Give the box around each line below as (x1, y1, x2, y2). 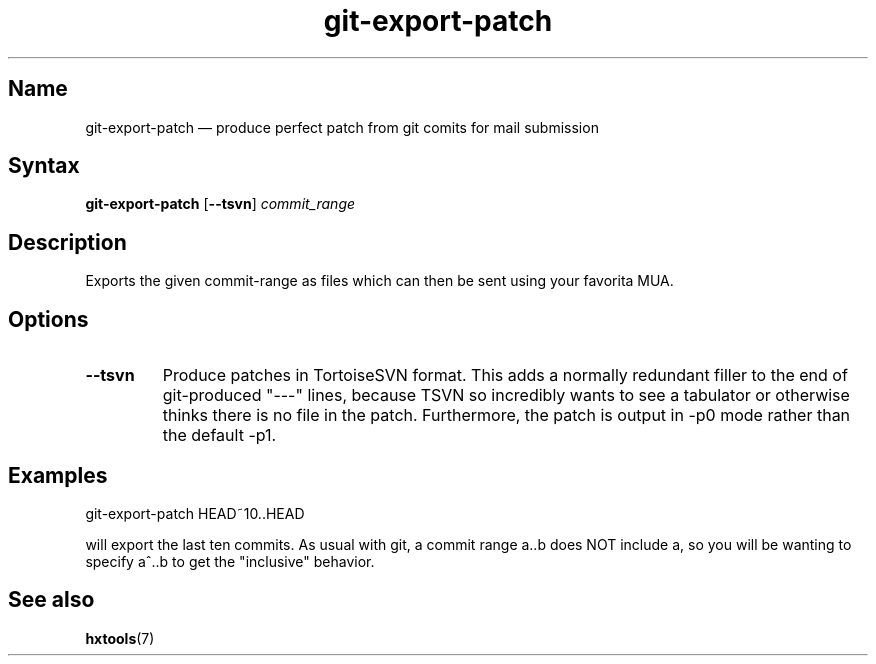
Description (8, 229, 127, 255)
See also (8, 587, 95, 613)
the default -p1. (162, 425, 277, 446)
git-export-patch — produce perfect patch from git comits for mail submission (85, 118, 599, 136)
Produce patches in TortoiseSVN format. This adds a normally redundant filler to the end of (162, 365, 848, 386)
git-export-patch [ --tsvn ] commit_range (85, 195, 356, 213)
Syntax (8, 153, 80, 179)
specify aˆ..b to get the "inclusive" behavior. (85, 552, 375, 570)
